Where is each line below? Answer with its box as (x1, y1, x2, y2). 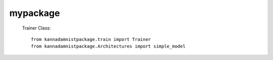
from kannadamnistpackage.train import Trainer (31, 36, 151, 42)
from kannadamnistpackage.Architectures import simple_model (31, 43, 186, 49)
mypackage (9, 7, 60, 18)
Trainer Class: (22, 25, 51, 31)
